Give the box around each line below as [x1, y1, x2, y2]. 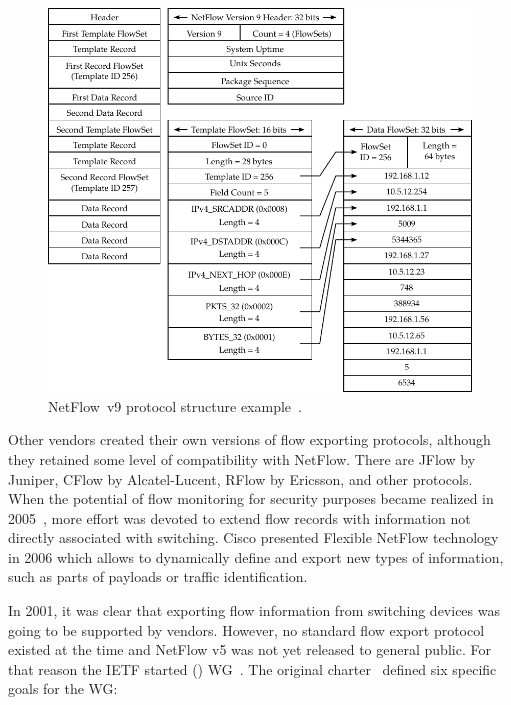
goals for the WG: [8, 678, 118, 699]
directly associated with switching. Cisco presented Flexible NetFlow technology [8, 527, 499, 548]
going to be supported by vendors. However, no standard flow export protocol [8, 619, 485, 640]
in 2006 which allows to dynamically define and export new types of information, [8, 546, 504, 567]
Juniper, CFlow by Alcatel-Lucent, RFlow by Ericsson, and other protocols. [8, 468, 473, 489]
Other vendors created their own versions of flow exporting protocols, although [8, 429, 491, 450]
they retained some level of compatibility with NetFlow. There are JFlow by [8, 448, 476, 469]
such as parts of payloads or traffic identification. [8, 566, 308, 587]
